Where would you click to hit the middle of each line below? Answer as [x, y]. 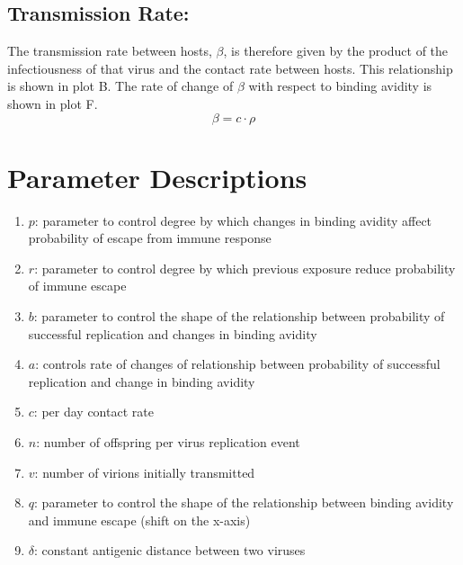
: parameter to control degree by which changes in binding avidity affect [233, 220]
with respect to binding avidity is [340, 86]
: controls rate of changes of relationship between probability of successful [238, 364]
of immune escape [77, 286]
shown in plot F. [53, 103]
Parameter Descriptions [157, 177]
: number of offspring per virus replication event [168, 442]
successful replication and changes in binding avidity [173, 333]
